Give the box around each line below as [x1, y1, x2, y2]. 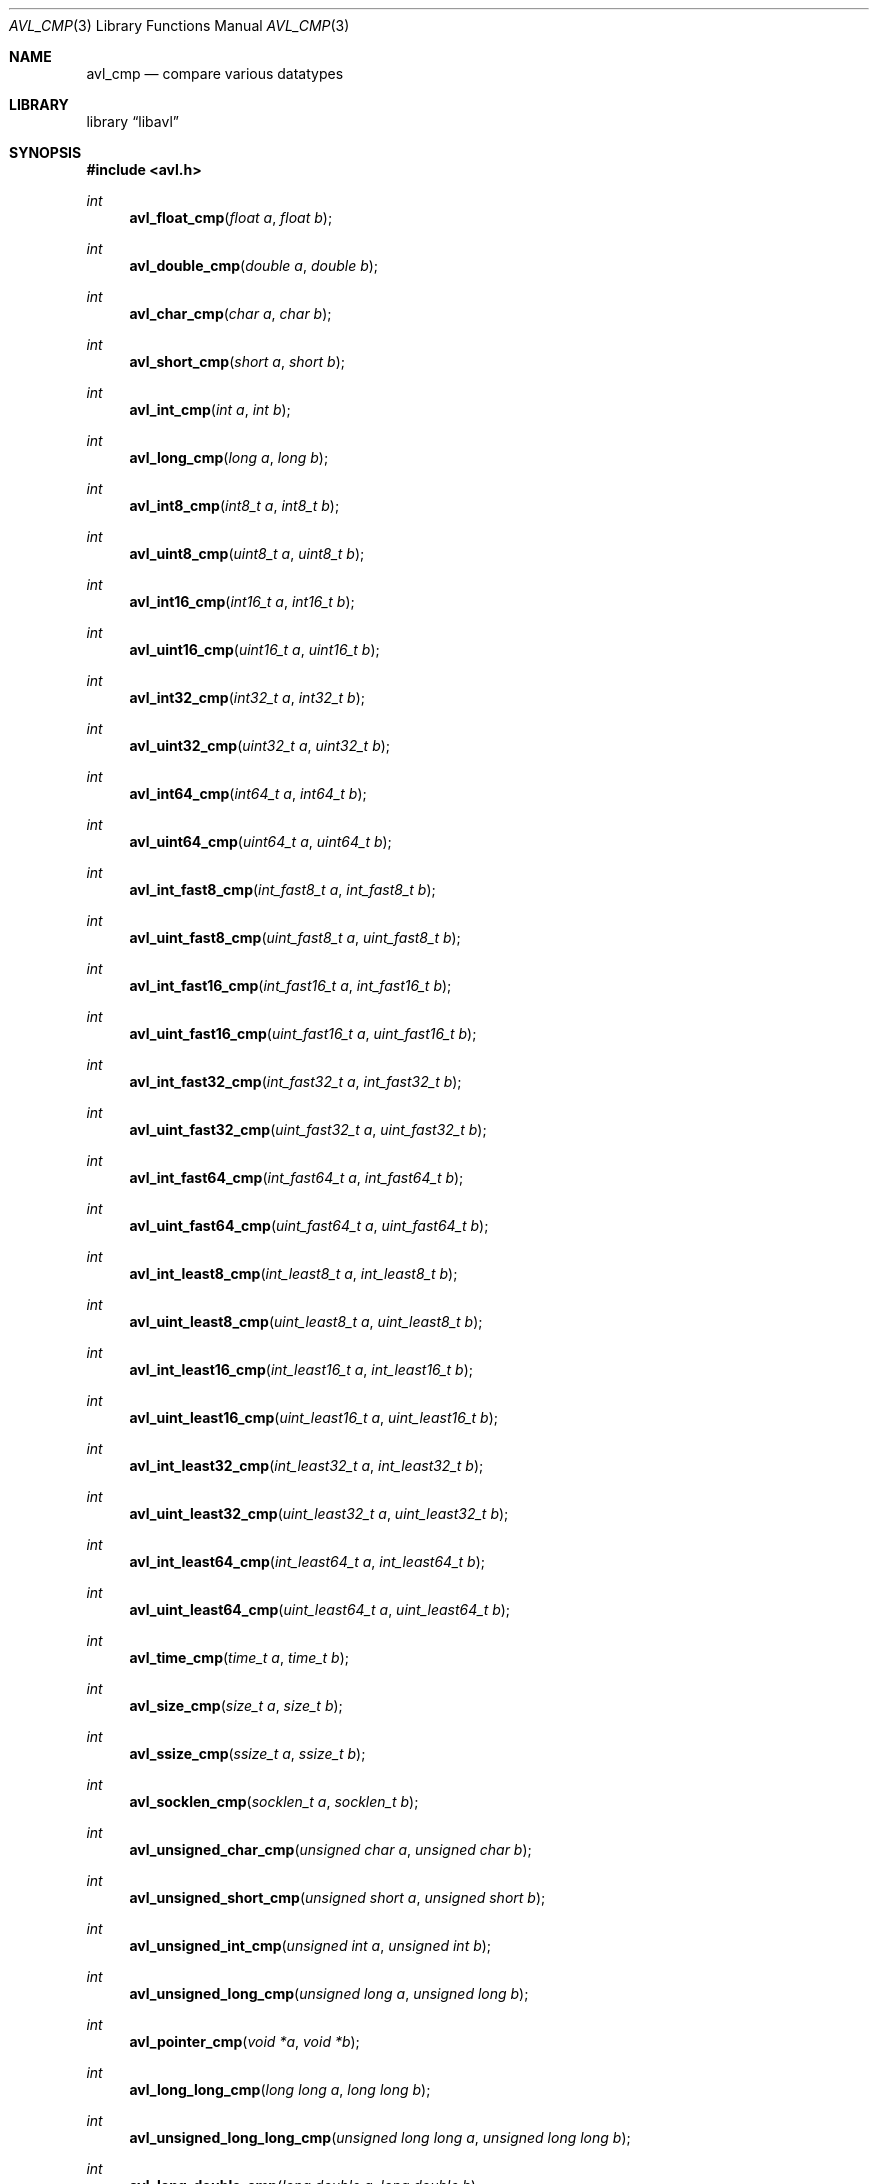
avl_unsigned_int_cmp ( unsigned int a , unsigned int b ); [129, 1937, 492, 1954]
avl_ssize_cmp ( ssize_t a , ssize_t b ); [129, 1745, 366, 1762]
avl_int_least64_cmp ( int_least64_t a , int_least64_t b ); [129, 1553, 486, 1570]
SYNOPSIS [9, 144, 82, 161]
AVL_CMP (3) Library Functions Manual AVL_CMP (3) [9, 17, 350, 34]
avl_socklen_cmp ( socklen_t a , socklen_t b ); [129, 1793, 419, 1810]
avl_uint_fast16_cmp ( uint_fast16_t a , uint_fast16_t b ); [129, 1025, 477, 1042]
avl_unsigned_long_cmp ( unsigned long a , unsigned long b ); [129, 1985, 529, 2002]
